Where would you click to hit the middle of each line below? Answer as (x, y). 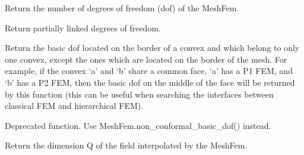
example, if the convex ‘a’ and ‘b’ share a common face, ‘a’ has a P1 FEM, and (149, 71)
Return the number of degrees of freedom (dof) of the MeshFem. (122, 8)
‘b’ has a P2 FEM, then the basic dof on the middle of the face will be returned (150, 82)
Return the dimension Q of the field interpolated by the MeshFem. (126, 145)
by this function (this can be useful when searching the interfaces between (139, 94)
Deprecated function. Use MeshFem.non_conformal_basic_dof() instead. (138, 125)
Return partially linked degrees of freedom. (83, 28)
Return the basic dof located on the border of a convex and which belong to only (152, 48)
